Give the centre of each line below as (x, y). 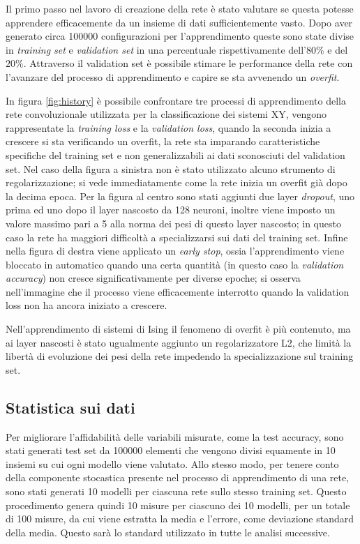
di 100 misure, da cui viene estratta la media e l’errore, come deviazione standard (180, 519)
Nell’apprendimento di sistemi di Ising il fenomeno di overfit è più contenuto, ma (178, 329)
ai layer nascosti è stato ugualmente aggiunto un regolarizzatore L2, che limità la (179, 342)
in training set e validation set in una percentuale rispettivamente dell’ (156, 49)
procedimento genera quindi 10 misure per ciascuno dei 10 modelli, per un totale (178, 505)
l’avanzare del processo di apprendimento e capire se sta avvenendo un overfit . (173, 76)
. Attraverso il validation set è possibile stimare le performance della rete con (188, 63)
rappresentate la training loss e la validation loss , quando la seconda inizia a (168, 127)
